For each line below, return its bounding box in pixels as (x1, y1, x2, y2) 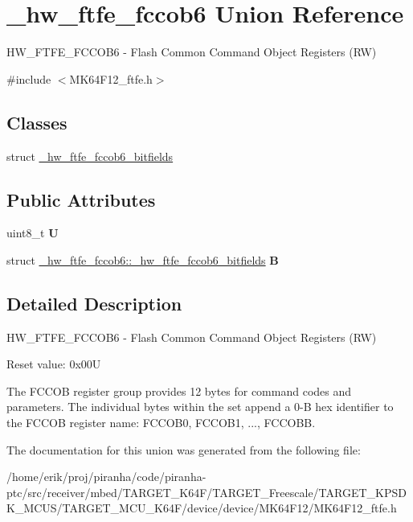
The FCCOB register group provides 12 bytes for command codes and (6, 382, 352, 399)
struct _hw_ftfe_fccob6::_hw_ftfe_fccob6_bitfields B (6, 251, 279, 268)
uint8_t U (6, 224, 59, 241)
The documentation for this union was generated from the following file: (6, 441, 361, 458)
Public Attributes (6, 187, 156, 212)
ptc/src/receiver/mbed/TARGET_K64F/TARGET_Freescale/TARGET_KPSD (6, 483, 407, 500)
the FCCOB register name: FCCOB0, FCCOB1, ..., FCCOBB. (6, 414, 316, 431)
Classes (6, 109, 67, 134)
